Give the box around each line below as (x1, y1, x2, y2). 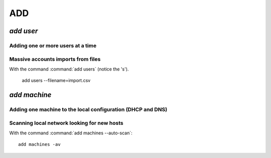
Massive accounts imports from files (9, 55, 101, 62)
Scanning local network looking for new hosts (9, 119, 123, 126)
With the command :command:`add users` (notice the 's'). (9, 66, 129, 72)
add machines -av (18, 141, 61, 147)
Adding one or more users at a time (9, 42, 97, 49)
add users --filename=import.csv (22, 77, 91, 84)
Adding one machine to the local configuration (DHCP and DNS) (9, 106, 168, 113)
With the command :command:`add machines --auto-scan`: (9, 130, 132, 136)
